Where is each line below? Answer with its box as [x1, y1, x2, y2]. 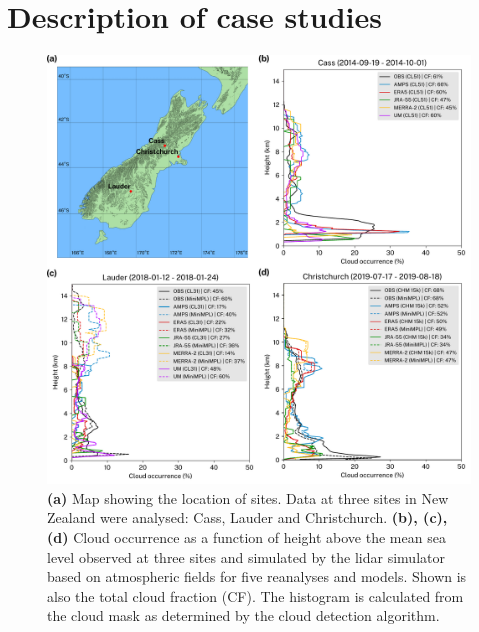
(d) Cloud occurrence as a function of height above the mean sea [47, 526, 446, 547]
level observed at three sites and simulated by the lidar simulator [47, 546, 445, 567]
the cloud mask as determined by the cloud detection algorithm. [47, 605, 440, 626]
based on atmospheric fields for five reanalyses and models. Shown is [47, 566, 467, 587]
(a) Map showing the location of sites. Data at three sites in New [47, 487, 449, 508]
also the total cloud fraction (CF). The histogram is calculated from [47, 585, 464, 606]
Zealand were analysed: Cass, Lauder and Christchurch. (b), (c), [47, 507, 448, 528]
